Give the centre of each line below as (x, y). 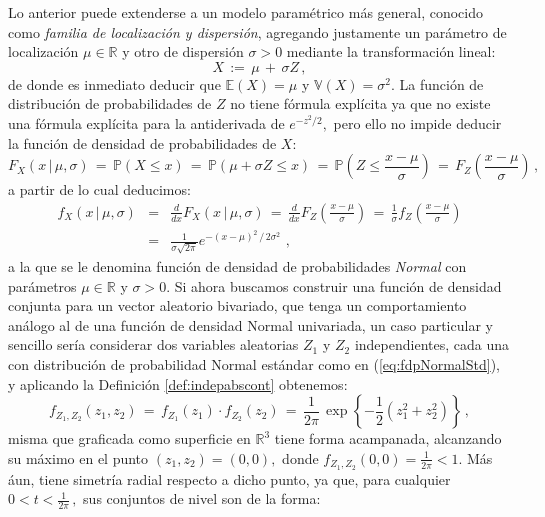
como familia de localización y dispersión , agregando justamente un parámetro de (257, 31)
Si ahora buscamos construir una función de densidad (338, 285)
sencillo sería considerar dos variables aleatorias (153, 344)
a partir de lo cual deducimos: (99, 189)
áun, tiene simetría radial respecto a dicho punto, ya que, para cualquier (229, 478)
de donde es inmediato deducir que (114, 83)
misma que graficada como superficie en (129, 438)
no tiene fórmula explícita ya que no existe (360, 103)
